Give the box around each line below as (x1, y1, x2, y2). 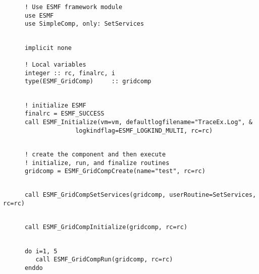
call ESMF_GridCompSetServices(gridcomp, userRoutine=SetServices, (24, 191, 256, 199)
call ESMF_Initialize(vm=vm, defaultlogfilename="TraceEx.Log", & (24, 118, 252, 126)
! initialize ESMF (24, 101, 86, 109)
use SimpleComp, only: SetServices (24, 20, 144, 28)
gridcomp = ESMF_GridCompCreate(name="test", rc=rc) (24, 168, 205, 175)
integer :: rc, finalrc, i (24, 69, 115, 77)
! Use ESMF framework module (24, 4, 123, 11)
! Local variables (24, 61, 86, 68)
